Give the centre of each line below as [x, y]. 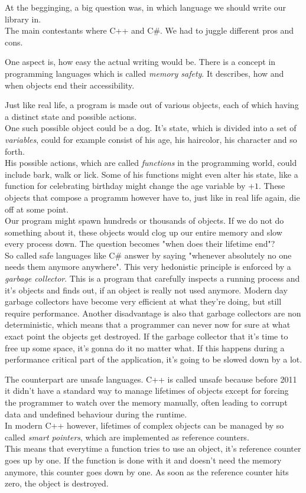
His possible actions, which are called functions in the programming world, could [151, 163]
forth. [15, 151]
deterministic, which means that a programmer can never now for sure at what [148, 324]
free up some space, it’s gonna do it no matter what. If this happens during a [145, 347]
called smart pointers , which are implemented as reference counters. [127, 437]
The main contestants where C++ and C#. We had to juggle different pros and [149, 30]
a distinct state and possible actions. [71, 116]
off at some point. [37, 209]
